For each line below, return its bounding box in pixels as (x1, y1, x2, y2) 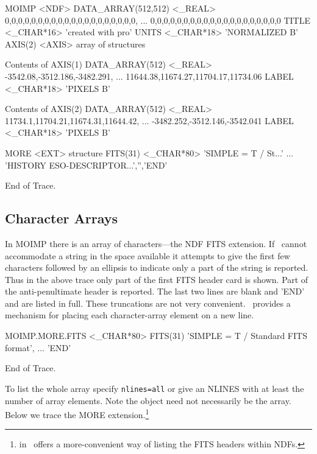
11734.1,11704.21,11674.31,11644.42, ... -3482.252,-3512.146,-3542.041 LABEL (5, 114, 294, 127)
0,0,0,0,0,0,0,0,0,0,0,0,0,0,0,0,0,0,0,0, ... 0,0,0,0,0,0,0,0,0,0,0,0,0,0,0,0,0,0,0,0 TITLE (5, 13, 311, 26)
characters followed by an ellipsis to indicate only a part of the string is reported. (5, 261, 308, 274)
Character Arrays (5, 209, 118, 228)
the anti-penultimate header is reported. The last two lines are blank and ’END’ (5, 285, 305, 298)
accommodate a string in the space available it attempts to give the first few (5, 249, 290, 262)
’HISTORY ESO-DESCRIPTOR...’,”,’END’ (5, 158, 168, 171)
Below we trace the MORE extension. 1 (5, 407, 149, 421)
